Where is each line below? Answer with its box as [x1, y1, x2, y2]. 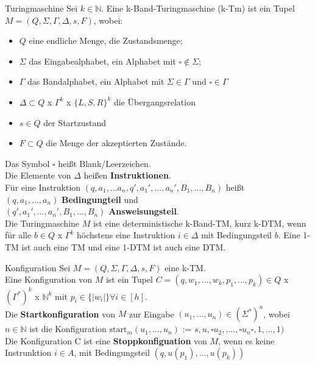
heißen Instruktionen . [83, 169, 171, 182]
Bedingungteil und [61, 193, 138, 205]
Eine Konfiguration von [5, 273, 92, 286]
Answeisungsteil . [108, 205, 179, 218]
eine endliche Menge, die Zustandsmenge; [29, 34, 183, 47]
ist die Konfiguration [29, 322, 107, 335]
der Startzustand [43, 116, 107, 129]
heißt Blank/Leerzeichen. [58, 157, 151, 169]
